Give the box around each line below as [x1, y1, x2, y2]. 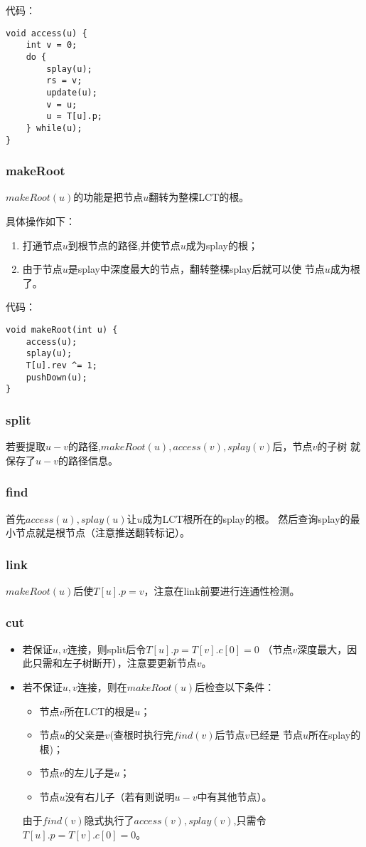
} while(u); [26, 123, 82, 133]
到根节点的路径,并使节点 [68, 237, 181, 252]
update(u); [46, 87, 97, 98]
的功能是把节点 [73, 189, 144, 204]
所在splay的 [308, 727, 361, 742]
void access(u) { [6, 28, 87, 38]
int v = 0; [26, 40, 77, 51]
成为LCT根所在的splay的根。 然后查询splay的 [142, 511, 350, 526]
